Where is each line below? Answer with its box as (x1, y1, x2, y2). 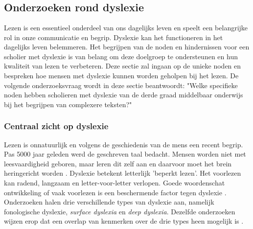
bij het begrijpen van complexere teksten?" (4, 99, 132, 109)
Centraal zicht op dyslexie (4, 120, 109, 132)
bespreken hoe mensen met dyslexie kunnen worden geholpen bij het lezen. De (4, 70, 239, 80)
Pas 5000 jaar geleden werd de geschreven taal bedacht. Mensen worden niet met (4, 149, 246, 159)
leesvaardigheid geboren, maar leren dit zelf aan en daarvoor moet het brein (4, 158, 232, 168)
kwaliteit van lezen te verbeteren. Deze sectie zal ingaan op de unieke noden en (4, 61, 241, 71)
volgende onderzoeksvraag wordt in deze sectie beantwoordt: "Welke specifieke (4, 80, 238, 90)
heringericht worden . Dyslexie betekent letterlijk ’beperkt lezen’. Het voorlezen (4, 168, 241, 178)
